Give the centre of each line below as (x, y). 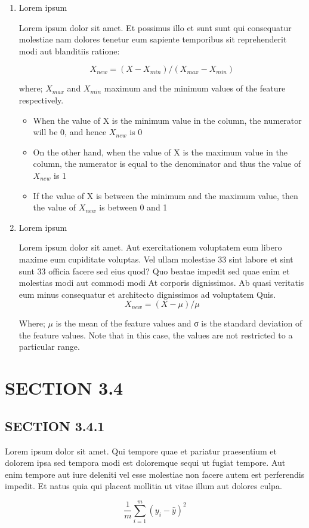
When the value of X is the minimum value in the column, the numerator (167, 120)
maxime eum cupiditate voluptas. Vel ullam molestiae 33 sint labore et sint (156, 259)
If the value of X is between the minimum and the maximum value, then (166, 195)
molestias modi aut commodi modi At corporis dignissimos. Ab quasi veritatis (161, 283)
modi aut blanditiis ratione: (69, 51)
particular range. (49, 347)
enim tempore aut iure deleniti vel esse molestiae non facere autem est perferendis (155, 474)
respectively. (41, 100)
